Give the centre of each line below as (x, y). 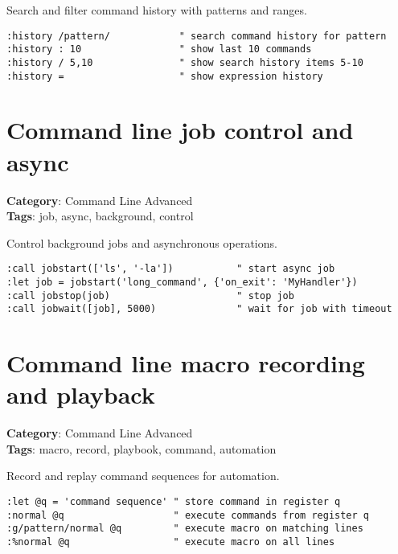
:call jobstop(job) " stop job (150, 295)
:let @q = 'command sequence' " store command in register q (174, 502)
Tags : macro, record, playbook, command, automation (142, 448)
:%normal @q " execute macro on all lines (171, 542)
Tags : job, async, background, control (100, 216)
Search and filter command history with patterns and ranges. (157, 10)
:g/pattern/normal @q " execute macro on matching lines (185, 529)
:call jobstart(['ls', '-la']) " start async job (171, 269)
